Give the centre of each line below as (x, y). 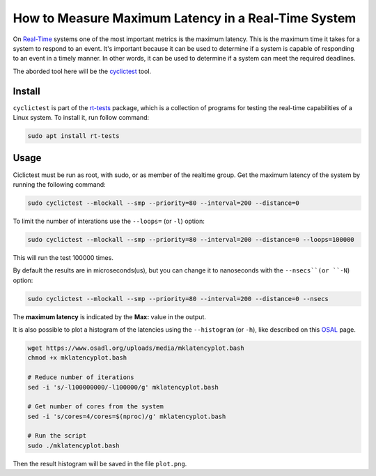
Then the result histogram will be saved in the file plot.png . (100, 463)
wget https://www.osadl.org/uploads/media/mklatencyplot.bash (136, 348)
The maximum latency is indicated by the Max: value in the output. (110, 316)
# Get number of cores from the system (95, 407)
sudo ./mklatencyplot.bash (73, 445)
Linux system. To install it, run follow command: (81, 118)
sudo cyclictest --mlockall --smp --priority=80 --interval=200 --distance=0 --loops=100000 (191, 239)
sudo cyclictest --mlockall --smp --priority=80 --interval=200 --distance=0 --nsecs (178, 299)
